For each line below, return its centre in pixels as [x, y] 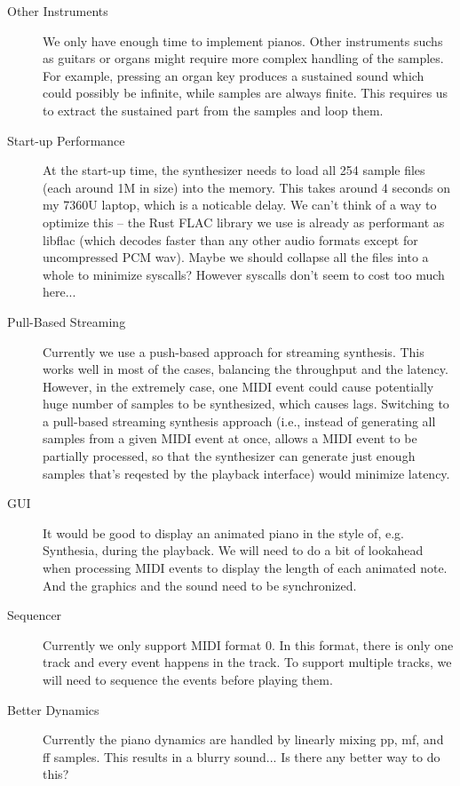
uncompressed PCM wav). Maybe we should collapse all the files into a [236, 257]
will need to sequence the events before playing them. [188, 679]
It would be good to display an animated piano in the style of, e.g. [223, 532]
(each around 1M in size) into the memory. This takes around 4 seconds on [246, 187]
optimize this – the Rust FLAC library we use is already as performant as [244, 222]
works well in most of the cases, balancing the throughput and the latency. [246, 369]
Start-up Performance [66, 140]
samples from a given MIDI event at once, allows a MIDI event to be [230, 438]
